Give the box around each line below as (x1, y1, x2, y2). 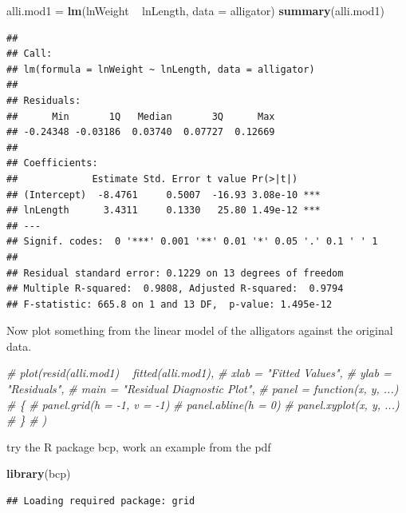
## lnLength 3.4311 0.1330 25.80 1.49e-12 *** (6, 205, 321, 217)
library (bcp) (6, 465, 71, 482)
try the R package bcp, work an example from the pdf (6, 438, 271, 455)
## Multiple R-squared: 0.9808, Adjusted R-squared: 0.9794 (6, 283, 344, 295)
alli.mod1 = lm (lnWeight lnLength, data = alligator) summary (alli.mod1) (6, 2, 384, 18)
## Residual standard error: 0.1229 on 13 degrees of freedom (6, 267, 344, 279)
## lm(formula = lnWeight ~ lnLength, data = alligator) (6, 63, 315, 75)
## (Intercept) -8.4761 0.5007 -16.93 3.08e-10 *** (6, 189, 321, 201)
